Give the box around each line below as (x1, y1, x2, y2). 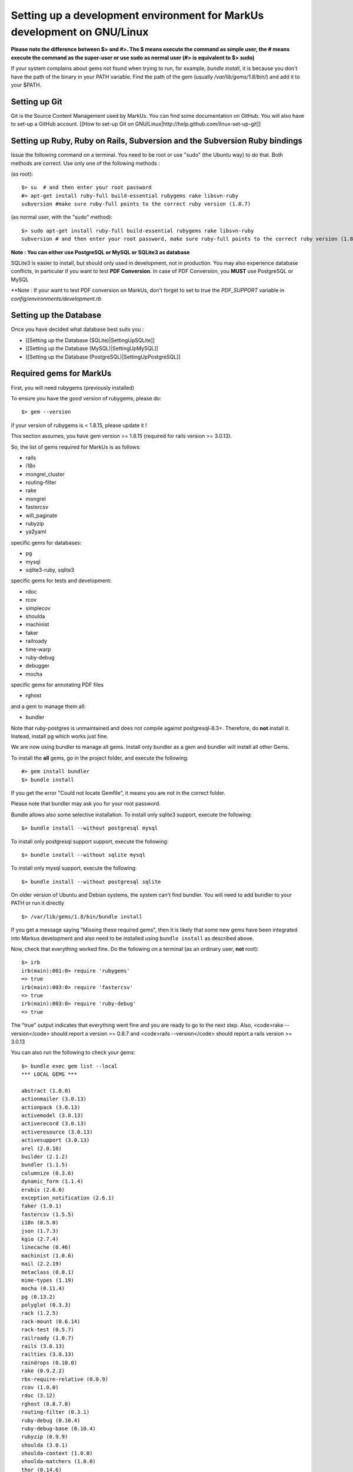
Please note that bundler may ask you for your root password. (11, 800, 161, 807)
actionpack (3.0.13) (21, 1104, 81, 1110)
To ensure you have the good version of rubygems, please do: (11, 394, 162, 402)
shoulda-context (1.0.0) (21, 1450, 93, 1457)
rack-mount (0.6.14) (21, 1318, 81, 1325)
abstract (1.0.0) (21, 1087, 71, 1094)
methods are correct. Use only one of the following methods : (11, 160, 160, 167)
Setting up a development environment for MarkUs (11, 9, 264, 22)
